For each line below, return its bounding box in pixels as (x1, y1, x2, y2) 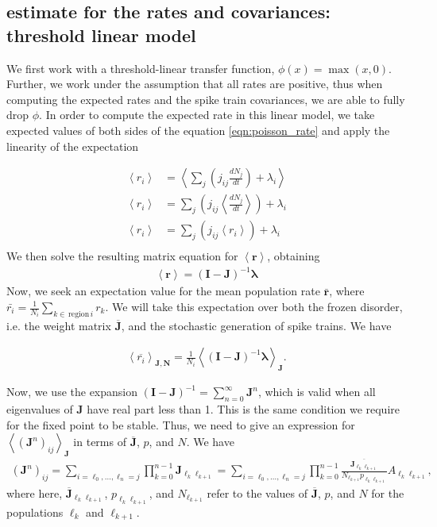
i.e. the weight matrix (6, 317, 111, 333)
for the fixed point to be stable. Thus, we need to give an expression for (6, 416, 355, 433)
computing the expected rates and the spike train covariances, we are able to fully (6, 90, 405, 107)
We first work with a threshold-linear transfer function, (6, 60, 275, 76)
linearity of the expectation (6, 137, 139, 154)
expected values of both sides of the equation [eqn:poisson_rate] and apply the (6, 121, 390, 138)
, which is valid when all (257, 383, 376, 400)
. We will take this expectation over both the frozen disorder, (105, 298, 403, 314)
